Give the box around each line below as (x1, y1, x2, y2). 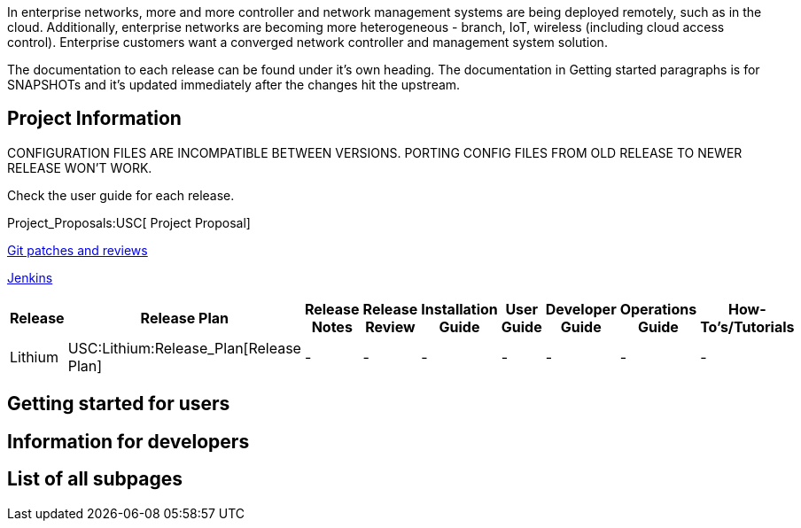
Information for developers (7, 430, 250, 453)
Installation (421, 299, 498, 318)
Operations (619, 299, 697, 318)
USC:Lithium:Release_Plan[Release (67, 338, 301, 357)
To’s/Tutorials (700, 317, 795, 336)
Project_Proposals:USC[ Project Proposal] (7, 214, 251, 230)
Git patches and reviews (7, 242, 148, 258)
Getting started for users (7, 392, 230, 415)
